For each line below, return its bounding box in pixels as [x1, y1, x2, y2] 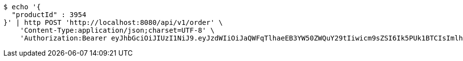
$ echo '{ [3, 3, 41, 11]
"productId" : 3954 [11, 11, 86, 19]
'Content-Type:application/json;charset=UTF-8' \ [20, 26, 215, 34]
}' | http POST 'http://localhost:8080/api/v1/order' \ [3, 19, 223, 26]
